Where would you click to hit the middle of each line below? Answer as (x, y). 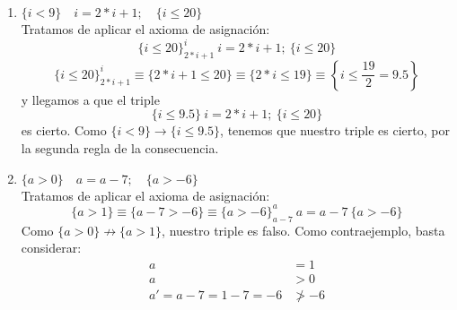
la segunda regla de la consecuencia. (120, 148)
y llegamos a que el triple (90, 99)
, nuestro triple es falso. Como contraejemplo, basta (303, 230)
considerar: (51, 248)
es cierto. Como (64, 130)
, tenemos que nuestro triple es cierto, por (335, 130)
